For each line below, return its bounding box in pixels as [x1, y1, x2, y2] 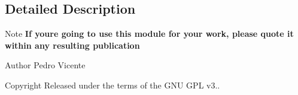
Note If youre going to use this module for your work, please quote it [5, 27, 294, 40]
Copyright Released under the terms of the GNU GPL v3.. [5, 78, 220, 91]
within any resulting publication [5, 39, 140, 51]
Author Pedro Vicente [5, 59, 86, 71]
